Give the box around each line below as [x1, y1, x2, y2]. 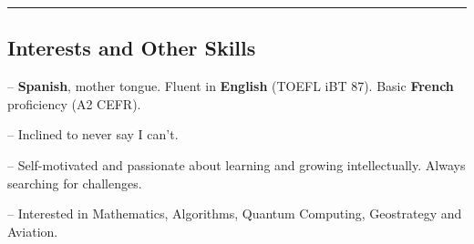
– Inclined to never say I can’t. [7, 125, 179, 144]
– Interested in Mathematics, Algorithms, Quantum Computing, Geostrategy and [7, 204, 462, 223]
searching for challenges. [7, 173, 142, 192]
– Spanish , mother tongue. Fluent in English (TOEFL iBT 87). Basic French [7, 76, 454, 96]
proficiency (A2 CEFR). [7, 94, 141, 113]
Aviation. [7, 221, 58, 240]
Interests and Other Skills [7, 34, 256, 62]
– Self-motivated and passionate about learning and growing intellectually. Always [7, 155, 466, 174]
